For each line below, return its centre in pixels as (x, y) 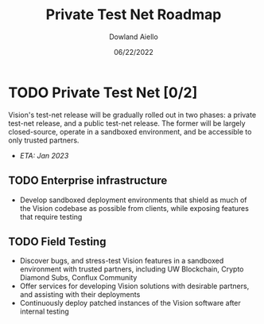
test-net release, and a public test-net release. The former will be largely (127, 123)
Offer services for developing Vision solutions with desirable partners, (134, 286)
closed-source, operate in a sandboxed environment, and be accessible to (130, 131)
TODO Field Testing (57, 242)
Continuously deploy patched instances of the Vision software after (130, 303)
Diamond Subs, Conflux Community (78, 278)
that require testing (51, 217)
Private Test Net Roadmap (134, 15)
